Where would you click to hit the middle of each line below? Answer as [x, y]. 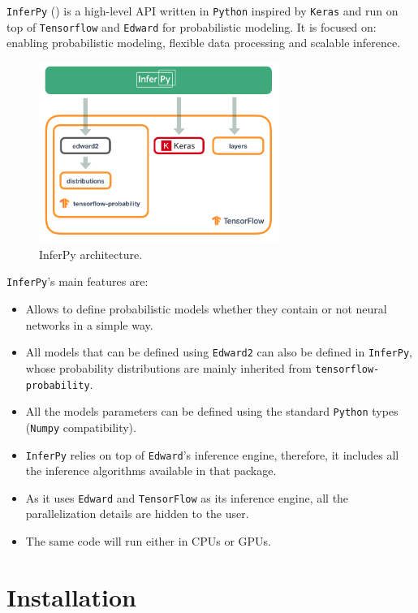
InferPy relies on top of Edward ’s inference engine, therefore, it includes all [212, 454]
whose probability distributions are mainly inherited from [168, 367]
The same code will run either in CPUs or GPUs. [148, 541]
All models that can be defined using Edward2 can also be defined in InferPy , [219, 352]
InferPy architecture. [91, 254]
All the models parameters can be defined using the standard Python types [212, 411]
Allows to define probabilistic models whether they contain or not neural [206, 309]
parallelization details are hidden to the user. [137, 514]
